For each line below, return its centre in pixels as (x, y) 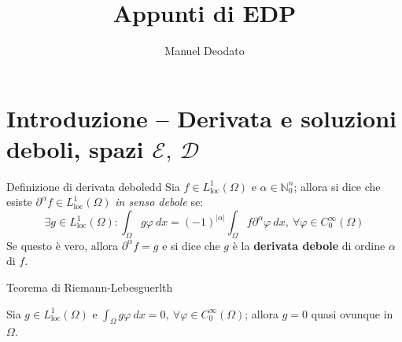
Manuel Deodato (205, 51)
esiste (19, 202)
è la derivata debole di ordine (309, 245)
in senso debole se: (159, 202)
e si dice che (191, 245)
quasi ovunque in (352, 313)
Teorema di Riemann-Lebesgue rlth (90, 287)
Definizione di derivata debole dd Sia (93, 186)
